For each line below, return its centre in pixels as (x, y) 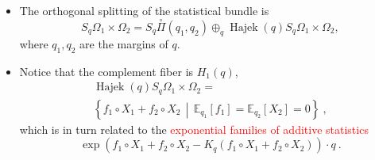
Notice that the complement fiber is (106, 71)
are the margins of (124, 43)
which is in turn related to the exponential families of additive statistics (194, 129)
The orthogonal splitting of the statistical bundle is (144, 10)
